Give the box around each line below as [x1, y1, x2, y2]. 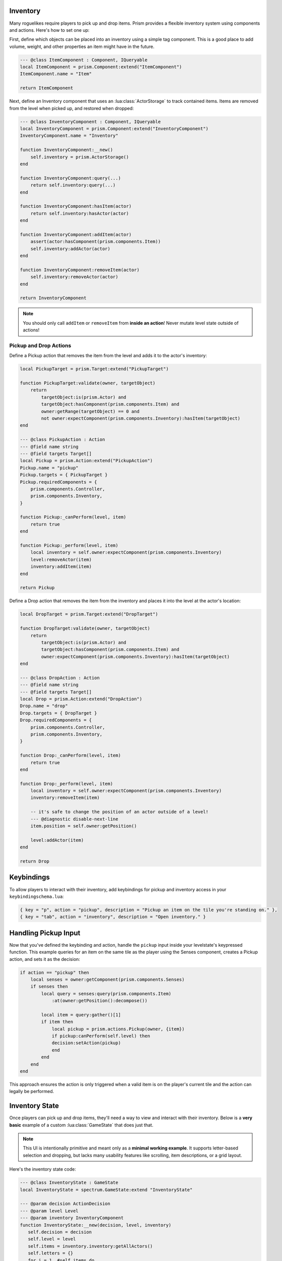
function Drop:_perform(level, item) [20, 781, 113, 786]
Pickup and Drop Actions [9, 342, 72, 349]
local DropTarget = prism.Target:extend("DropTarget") [20, 611, 158, 617]
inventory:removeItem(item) [30, 795, 100, 800]
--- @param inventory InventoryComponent [20, 1215, 124, 1221]
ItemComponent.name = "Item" [20, 71, 92, 77]
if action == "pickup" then [20, 969, 89, 976]
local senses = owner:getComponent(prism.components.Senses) [30, 977, 185, 982]
